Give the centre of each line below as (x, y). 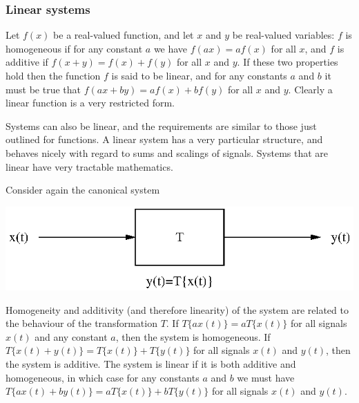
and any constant (71, 336)
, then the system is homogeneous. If (193, 336)
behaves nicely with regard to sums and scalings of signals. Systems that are (167, 152)
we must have (266, 377)
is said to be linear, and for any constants (199, 75)
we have (171, 48)
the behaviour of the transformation (81, 323)
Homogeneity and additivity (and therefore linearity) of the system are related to (177, 309)
